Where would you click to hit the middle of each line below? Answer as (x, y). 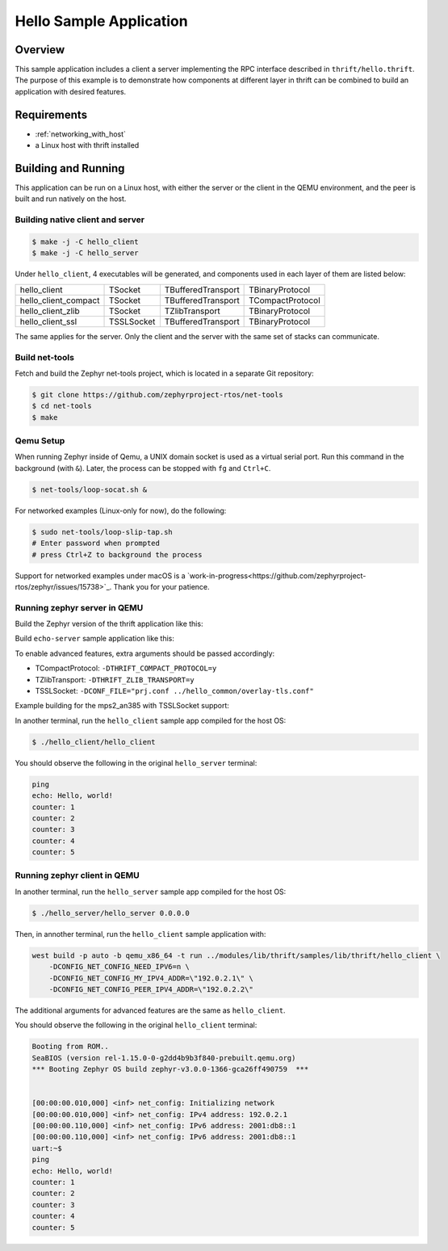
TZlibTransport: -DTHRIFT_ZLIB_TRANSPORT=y (115, 679)
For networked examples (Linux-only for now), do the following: (121, 510)
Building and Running (70, 168)
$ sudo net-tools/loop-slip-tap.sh (102, 532)
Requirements (51, 114)
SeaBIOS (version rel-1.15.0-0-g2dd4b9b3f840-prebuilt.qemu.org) (164, 1058)
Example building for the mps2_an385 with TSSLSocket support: (122, 706)
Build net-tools (44, 357)
